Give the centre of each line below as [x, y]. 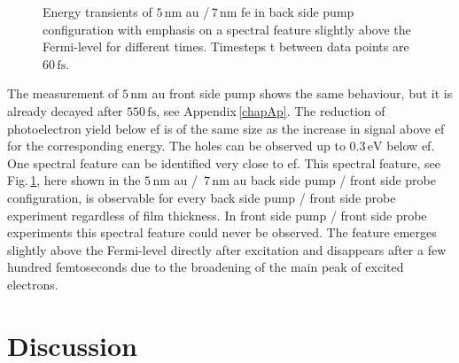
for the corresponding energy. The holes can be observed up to [176, 146]
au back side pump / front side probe [335, 180]
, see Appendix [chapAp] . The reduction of [271, 110]
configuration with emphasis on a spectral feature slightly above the [227, 29]
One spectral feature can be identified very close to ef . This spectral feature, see [224, 162]
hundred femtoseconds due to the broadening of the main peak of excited [206, 267]
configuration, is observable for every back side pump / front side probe [202, 197]
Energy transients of [97, 12]
